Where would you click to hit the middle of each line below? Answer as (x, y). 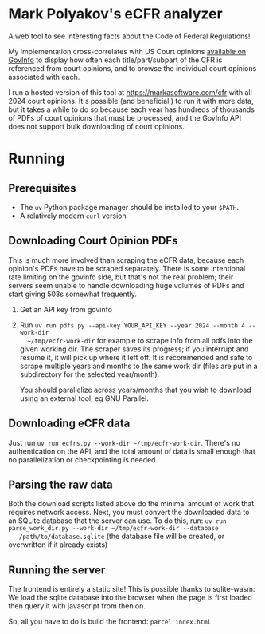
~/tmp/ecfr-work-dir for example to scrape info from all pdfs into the (140, 340)
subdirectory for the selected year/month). (90, 374)
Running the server (57, 570)
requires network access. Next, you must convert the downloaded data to (129, 513)
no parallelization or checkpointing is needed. (83, 459)
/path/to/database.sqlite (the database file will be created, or (122, 537)
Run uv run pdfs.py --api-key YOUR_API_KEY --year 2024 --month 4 (132, 325)
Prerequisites (42, 188)
